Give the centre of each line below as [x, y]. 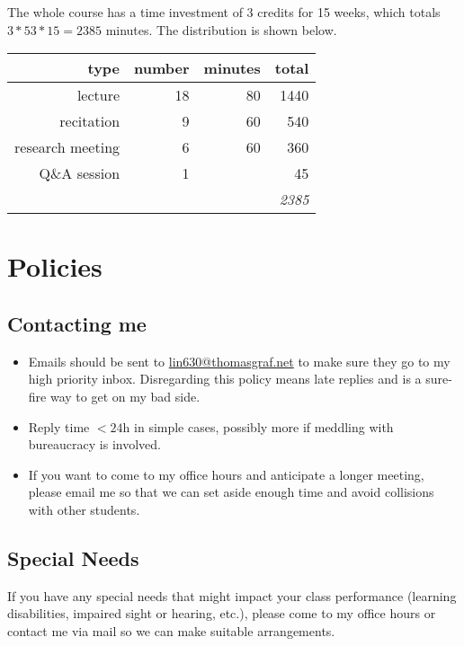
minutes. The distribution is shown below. [221, 29]
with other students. [84, 509]
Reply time [59, 426]
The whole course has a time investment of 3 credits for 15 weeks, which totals [224, 12]
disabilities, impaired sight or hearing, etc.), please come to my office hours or [222, 613]
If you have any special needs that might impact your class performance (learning [232, 595]
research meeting [67, 147]
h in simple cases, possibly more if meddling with [258, 426]
